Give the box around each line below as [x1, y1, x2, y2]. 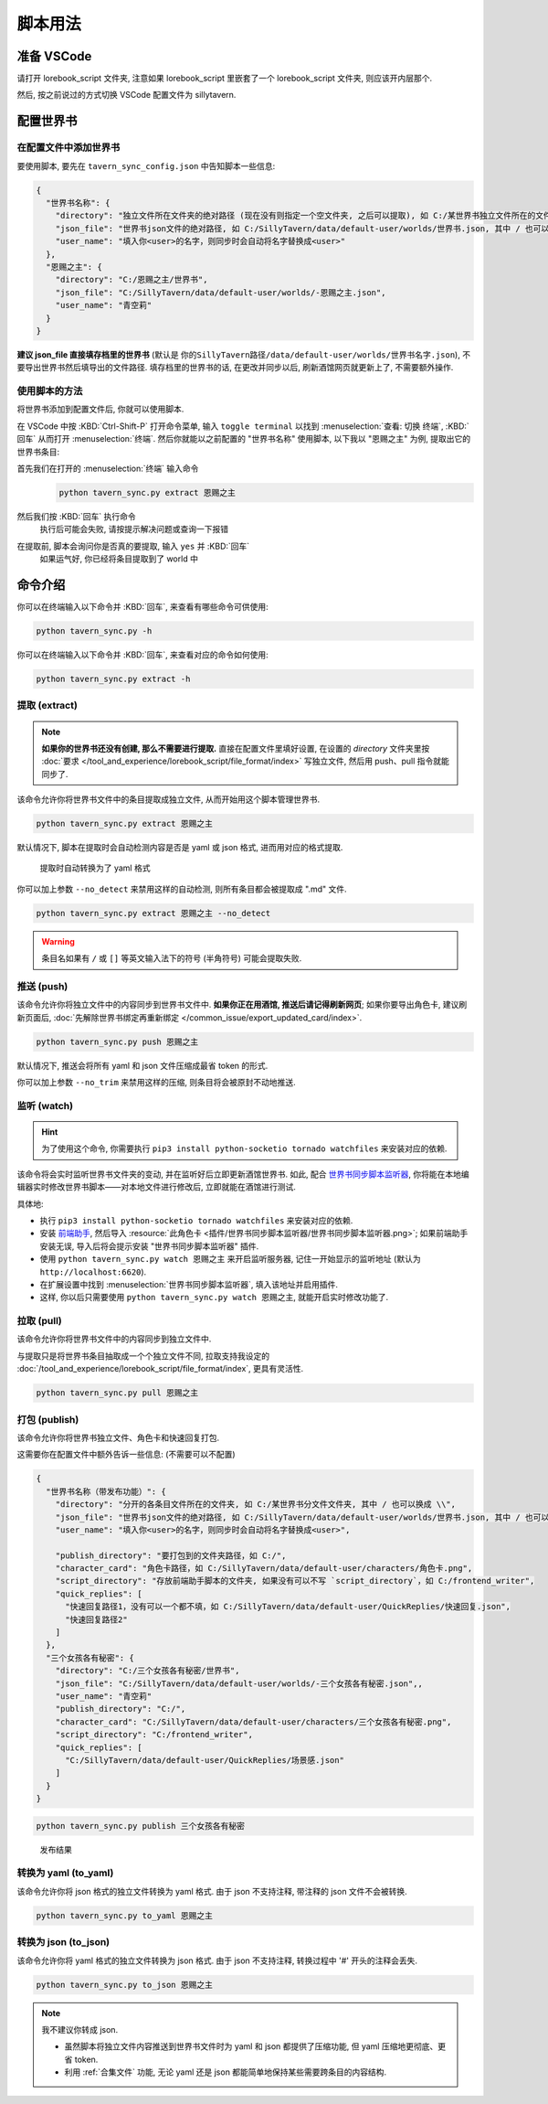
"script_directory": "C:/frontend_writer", [55, 1729, 253, 1740]
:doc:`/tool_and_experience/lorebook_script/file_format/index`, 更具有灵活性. [16, 1363, 304, 1374]
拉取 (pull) [16, 1315, 63, 1328]
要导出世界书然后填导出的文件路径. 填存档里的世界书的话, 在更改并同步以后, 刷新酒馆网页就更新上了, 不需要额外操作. [16, 362, 454, 373]
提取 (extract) [16, 700, 78, 712]
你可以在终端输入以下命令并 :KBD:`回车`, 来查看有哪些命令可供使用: [16, 602, 269, 613]
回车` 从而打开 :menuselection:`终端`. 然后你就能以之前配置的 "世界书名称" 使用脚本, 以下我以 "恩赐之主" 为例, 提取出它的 [16, 433, 470, 444]
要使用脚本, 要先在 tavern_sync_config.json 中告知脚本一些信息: [16, 160, 276, 171]
